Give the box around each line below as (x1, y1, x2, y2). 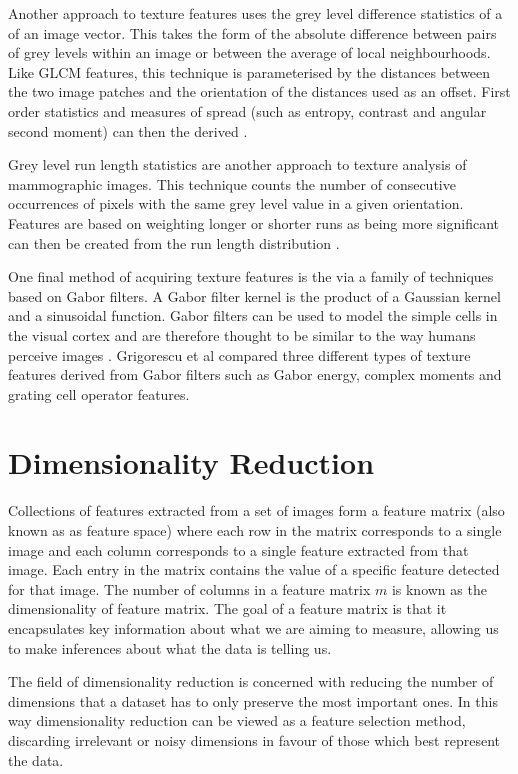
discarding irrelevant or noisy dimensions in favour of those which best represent (8, 729, 500, 750)
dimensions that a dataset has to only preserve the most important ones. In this (8, 690, 498, 711)
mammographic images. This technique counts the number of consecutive (8, 173, 456, 194)
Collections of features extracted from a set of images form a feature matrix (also (8, 500, 505, 521)
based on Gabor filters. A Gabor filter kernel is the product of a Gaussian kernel (8, 285, 501, 306)
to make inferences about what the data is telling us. (8, 637, 332, 658)
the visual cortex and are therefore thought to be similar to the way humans (8, 324, 476, 345)
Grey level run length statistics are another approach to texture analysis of (8, 154, 467, 175)
